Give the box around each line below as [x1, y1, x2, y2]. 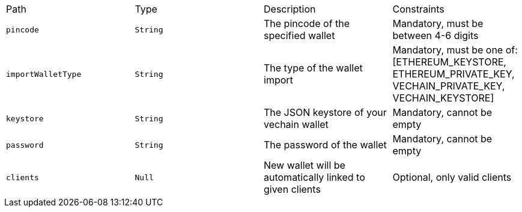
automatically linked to [264, 171, 365, 183]
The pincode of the [264, 17, 350, 29]
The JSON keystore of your [264, 106, 387, 118]
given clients [264, 183, 321, 195]
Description [264, 3, 316, 15]
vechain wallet [264, 118, 329, 130]
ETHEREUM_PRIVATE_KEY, [392, 68, 515, 80]
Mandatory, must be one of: [392, 44, 518, 56]
